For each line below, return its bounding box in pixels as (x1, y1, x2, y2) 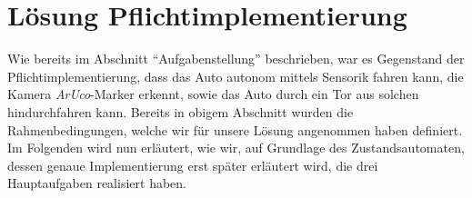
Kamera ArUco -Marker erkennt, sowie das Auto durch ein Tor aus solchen (7, 84, 419, 104)
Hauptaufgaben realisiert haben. (7, 173, 186, 193)
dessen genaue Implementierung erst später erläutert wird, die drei (7, 155, 378, 174)
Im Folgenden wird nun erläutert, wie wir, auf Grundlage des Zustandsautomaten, (7, 138, 465, 157)
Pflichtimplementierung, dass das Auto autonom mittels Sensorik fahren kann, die (7, 66, 464, 85)
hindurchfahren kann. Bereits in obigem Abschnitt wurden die (7, 102, 354, 121)
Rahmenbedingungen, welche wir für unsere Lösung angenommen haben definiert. (7, 120, 463, 139)
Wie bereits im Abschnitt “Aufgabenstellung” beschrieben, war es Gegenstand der (7, 49, 465, 68)
